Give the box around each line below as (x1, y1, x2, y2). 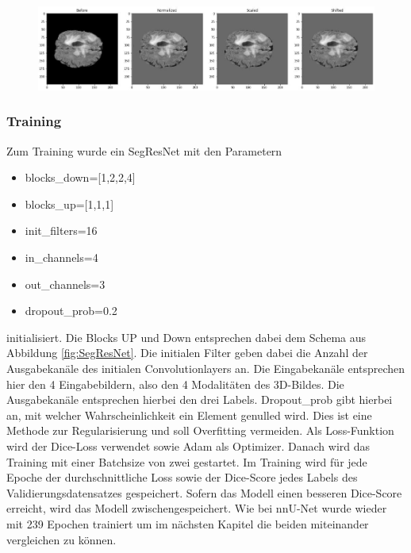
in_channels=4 (25, 249, 98, 266)
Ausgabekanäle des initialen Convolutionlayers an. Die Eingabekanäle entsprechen (6, 360, 405, 377)
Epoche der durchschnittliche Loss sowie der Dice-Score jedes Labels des (6, 469, 358, 486)
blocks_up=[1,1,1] (25, 195, 114, 212)
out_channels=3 (25, 275, 106, 292)
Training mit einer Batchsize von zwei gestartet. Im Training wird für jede (6, 453, 367, 470)
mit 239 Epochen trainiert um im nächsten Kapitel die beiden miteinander (6, 515, 369, 532)
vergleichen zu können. (6, 531, 117, 547)
